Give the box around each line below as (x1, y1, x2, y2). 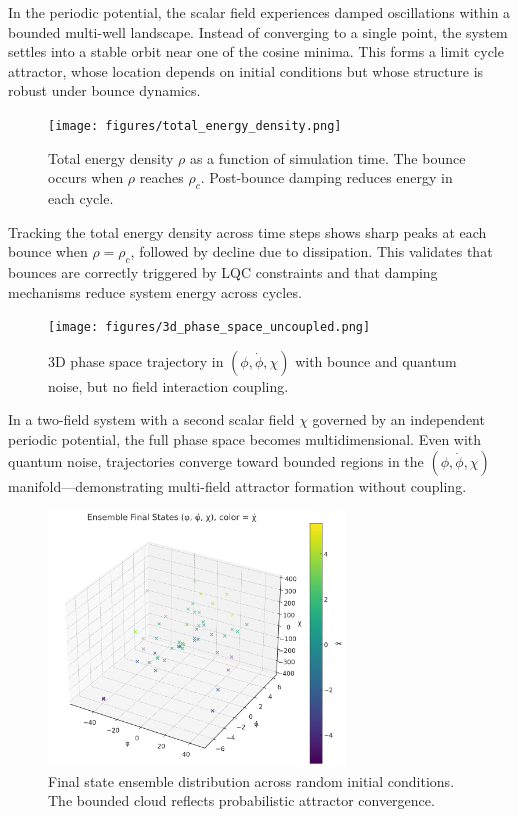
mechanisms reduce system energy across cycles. (8, 281, 302, 302)
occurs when (48, 167, 124, 188)
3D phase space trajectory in (48, 350, 224, 371)
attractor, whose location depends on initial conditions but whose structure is (8, 60, 484, 81)
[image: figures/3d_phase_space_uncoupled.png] (48, 320, 371, 335)
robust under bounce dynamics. (8, 80, 201, 101)
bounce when (8, 241, 88, 262)
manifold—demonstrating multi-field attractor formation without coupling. (8, 475, 467, 496)
